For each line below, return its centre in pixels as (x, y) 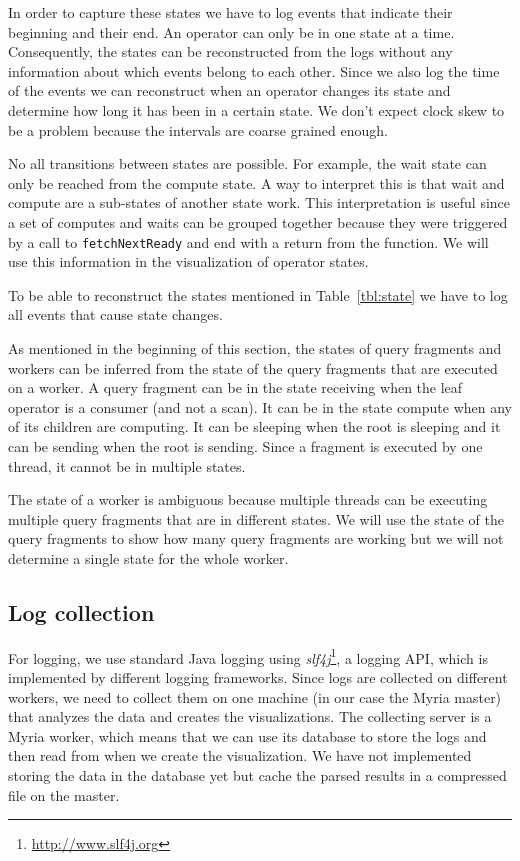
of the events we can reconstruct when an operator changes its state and (229, 90)
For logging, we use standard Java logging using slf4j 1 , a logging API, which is (248, 656)
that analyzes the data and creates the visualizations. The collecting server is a (250, 716)
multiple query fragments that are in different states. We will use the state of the (256, 518)
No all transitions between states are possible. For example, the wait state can (247, 163)
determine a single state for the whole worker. (148, 557)
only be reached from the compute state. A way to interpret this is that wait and (256, 182)
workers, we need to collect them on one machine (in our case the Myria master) (255, 696)
